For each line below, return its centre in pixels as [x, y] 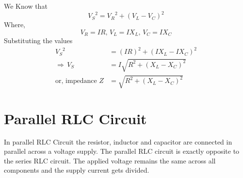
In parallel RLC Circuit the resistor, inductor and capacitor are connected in [118, 141]
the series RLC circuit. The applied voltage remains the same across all [110, 160]
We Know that [26, 6]
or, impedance [76, 81]
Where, [15, 24]
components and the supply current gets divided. [77, 170]
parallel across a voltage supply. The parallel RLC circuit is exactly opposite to [122, 151]
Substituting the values [38, 40]
